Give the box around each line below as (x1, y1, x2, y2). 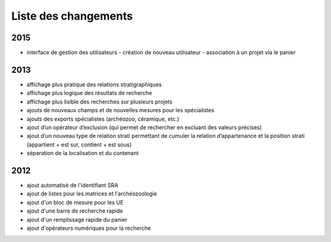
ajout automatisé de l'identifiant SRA (26, 181, 119, 189)
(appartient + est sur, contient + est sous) (26, 141, 132, 148)
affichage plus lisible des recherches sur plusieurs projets (26, 98, 173, 105)
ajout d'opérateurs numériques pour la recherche (26, 224, 151, 232)
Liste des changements (11, 9, 133, 23)
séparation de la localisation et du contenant (26, 149, 139, 157)
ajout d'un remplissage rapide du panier (26, 216, 128, 223)
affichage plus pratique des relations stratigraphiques (26, 80, 162, 88)
